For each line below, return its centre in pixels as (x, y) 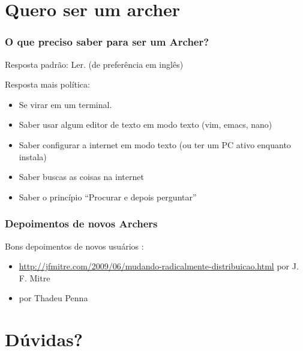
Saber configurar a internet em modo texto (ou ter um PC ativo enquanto (155, 144)
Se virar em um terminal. (65, 104)
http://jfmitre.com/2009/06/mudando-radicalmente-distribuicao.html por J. (159, 266)
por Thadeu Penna (53, 298)
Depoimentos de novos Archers (81, 223)
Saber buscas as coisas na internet (81, 177)
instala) (33, 156)
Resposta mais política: (47, 84)
